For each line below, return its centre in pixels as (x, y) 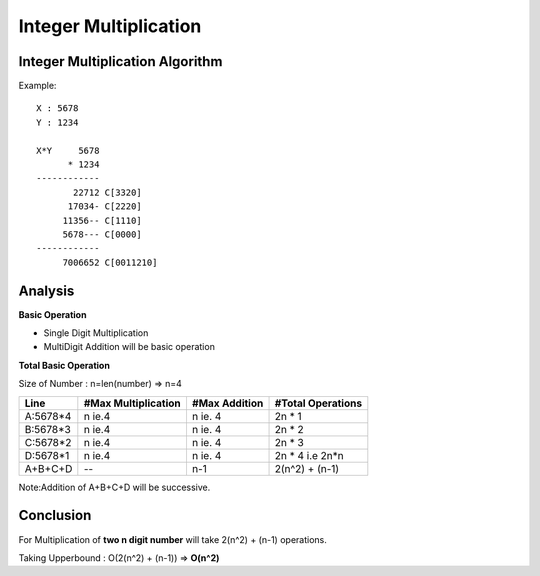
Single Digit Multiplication (96, 333)
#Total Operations (318, 403)
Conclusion (55, 515)
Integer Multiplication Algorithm (120, 61)
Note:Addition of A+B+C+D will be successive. (114, 487)
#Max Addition (227, 403)
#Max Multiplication (132, 403)
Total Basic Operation (64, 365)
